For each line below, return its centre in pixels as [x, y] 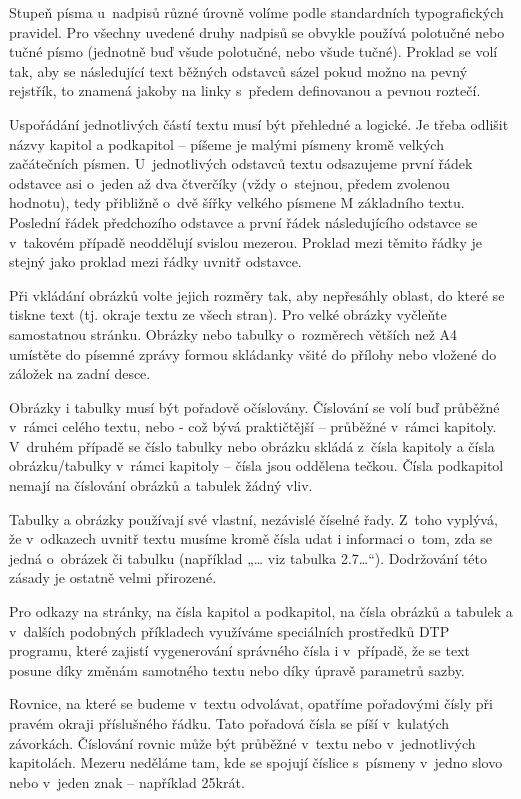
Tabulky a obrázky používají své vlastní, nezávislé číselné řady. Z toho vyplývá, [253, 518]
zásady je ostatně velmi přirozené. [113, 577]
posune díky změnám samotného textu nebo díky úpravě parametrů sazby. [237, 669]
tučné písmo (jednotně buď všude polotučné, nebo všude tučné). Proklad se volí [253, 51]
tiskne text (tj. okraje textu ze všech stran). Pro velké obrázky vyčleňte [228, 314]
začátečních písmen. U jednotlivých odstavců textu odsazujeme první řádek [241, 163]
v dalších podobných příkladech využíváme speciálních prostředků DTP [229, 630]
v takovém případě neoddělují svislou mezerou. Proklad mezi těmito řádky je [246, 241]
